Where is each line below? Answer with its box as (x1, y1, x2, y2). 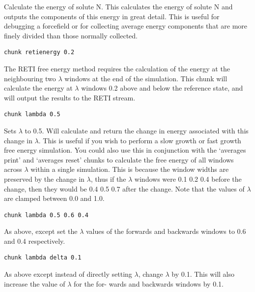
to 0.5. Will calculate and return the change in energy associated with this (25, 125, 249, 135)
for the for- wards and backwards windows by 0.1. (74, 278, 224, 289)
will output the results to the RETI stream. (4, 92, 136, 102)
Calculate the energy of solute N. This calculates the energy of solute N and (4, 1, 233, 11)
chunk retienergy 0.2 (4, 49, 75, 56)
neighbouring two (4, 73, 56, 83)
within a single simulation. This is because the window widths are (30, 164, 229, 174)
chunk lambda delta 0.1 (4, 254, 82, 261)
